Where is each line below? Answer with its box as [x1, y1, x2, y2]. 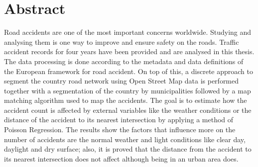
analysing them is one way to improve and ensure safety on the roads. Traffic [4, 36, 239, 47]
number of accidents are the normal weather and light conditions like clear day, [4, 134, 246, 144]
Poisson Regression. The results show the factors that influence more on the [4, 124, 236, 135]
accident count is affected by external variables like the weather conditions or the [4, 104, 252, 115]
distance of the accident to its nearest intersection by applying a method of [4, 114, 234, 125]
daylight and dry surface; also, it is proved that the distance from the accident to [4, 144, 252, 154]
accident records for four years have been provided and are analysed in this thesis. [4, 46, 255, 57]
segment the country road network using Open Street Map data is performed [4, 76, 239, 86]
